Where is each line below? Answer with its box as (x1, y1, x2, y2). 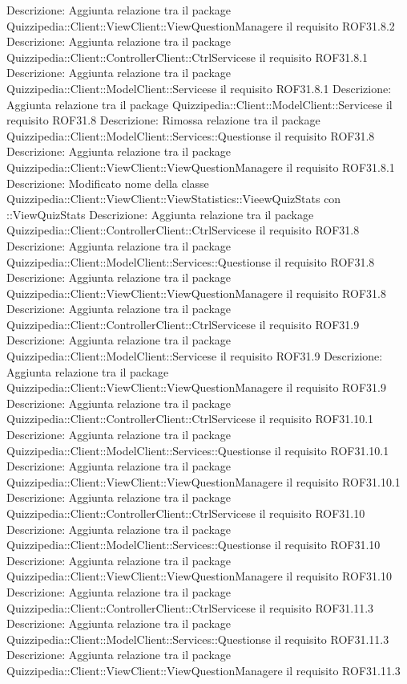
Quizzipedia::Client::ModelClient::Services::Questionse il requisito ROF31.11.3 (6, 630, 389, 647)
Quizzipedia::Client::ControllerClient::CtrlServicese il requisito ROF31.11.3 (6, 599, 374, 616)
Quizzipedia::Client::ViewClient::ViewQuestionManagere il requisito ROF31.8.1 (6, 158, 395, 175)
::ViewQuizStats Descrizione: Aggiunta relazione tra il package (6, 206, 314, 222)
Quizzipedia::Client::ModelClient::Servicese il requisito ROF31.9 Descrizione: (6, 348, 383, 364)
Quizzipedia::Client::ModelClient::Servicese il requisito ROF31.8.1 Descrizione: (6, 79, 392, 96)
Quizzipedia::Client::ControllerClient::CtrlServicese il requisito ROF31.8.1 (6, 48, 369, 65)
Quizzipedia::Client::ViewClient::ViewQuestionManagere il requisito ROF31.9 (6, 379, 386, 396)
